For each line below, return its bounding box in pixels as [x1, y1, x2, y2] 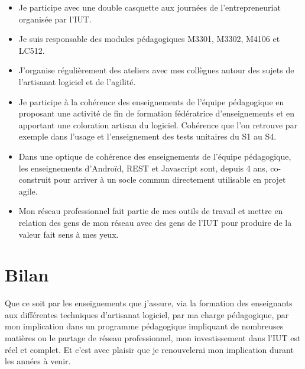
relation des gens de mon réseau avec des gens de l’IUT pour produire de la [18, 216, 292, 228]
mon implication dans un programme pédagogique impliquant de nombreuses [5, 320, 284, 332]
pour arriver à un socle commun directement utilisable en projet [54, 173, 286, 186]
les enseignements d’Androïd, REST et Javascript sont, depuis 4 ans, [18, 161, 268, 174]
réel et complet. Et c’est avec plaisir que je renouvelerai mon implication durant [5, 343, 294, 355]
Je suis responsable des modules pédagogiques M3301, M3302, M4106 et [18, 33, 280, 45]
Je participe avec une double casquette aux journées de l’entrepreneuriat [18, 1, 281, 13]
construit [18, 173, 51, 186]
